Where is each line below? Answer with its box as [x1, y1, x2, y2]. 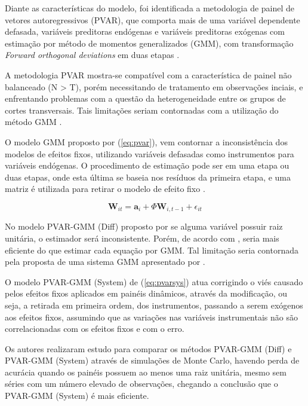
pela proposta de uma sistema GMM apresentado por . [5, 255, 205, 268]
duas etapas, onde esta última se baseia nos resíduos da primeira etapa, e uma [5, 170, 291, 183]
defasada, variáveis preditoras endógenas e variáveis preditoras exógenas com [5, 25, 285, 38]
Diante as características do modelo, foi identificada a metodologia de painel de [5, 2, 295, 14]
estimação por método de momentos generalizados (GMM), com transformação [5, 36, 294, 49]
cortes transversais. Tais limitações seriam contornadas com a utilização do [5, 103, 279, 116]
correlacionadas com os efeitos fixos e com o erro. [5, 322, 184, 335]
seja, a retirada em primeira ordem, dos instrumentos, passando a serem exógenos [5, 298, 303, 311]
